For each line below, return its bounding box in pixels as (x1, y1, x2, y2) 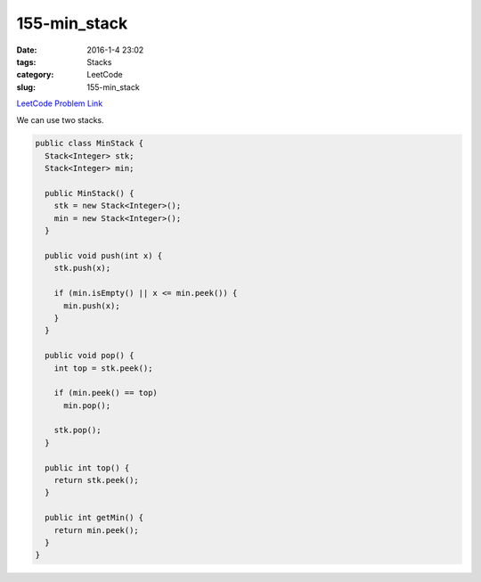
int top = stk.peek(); (53, 363, 153, 373)
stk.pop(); (53, 425, 102, 436)
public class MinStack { (35, 138, 144, 149)
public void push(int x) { (45, 250, 163, 260)
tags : (16, 56, 37, 67)
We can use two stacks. (16, 114, 104, 125)
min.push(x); (63, 300, 120, 311)
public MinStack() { (45, 188, 135, 199)
